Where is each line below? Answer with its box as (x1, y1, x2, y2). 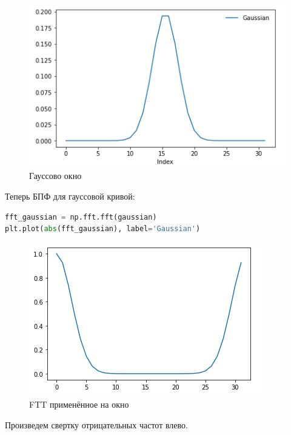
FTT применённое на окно (29, 398, 129, 411)
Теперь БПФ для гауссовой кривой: (5, 190, 135, 203)
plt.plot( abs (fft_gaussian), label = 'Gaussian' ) (5, 224, 201, 234)
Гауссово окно (29, 169, 82, 182)
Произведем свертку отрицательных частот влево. (5, 419, 188, 431)
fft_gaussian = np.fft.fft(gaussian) (5, 212, 157, 221)
